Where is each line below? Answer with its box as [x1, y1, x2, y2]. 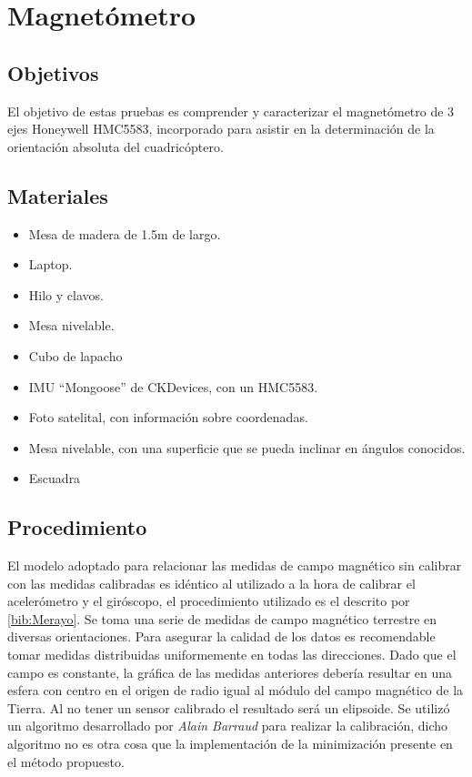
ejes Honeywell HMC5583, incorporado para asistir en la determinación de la [7, 119, 435, 138]
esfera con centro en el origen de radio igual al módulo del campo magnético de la [7, 681, 464, 700]
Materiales [7, 181, 108, 209]
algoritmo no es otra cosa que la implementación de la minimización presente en [7, 734, 453, 753]
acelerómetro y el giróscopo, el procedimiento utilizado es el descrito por [7, 591, 410, 610]
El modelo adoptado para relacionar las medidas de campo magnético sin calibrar [7, 556, 462, 575]
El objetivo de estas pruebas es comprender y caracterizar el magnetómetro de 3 [7, 101, 455, 120]
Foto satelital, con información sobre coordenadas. [28, 408, 308, 427]
